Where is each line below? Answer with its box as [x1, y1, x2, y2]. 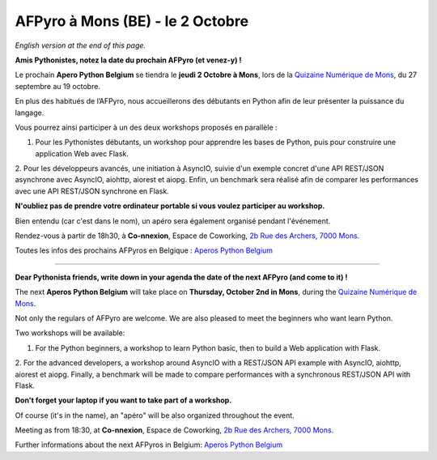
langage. [15, 108, 45, 117]
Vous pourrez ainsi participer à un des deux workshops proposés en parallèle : [15, 122, 278, 132]
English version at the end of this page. [15, 40, 146, 50]
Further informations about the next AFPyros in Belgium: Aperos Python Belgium [15, 440, 283, 449]
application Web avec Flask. [35, 148, 129, 158]
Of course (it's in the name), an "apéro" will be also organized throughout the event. [15, 410, 295, 420]
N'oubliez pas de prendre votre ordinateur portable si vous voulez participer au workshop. [15, 201, 325, 211]
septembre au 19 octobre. [15, 81, 101, 91]
